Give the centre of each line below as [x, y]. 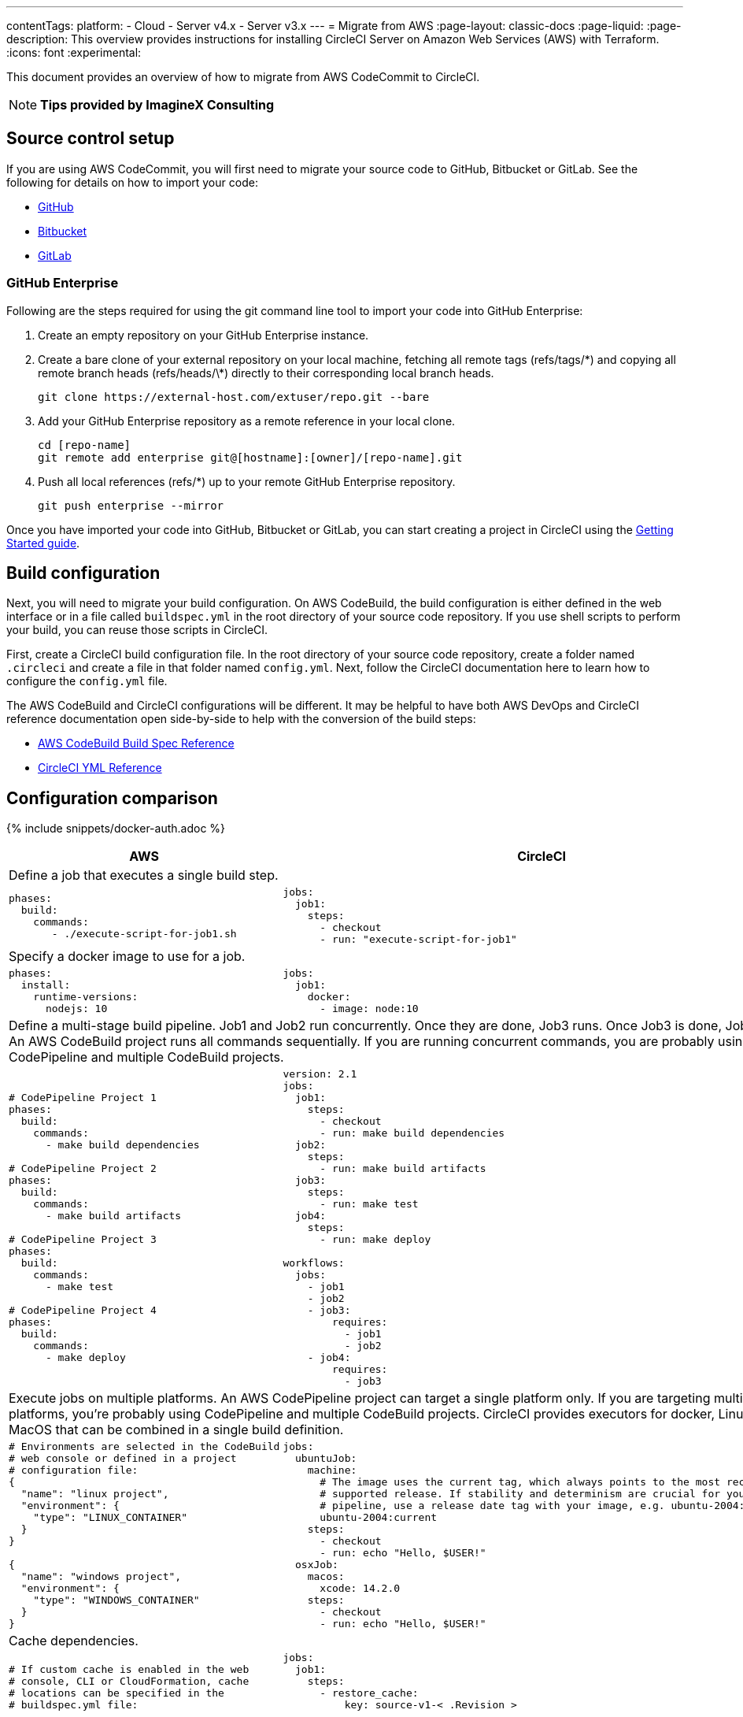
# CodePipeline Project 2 [83, 1169]
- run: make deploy [375, 1240]
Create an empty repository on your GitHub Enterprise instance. [203, 335]
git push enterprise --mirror [131, 505]
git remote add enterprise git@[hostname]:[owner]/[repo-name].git [250, 457]
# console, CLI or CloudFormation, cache [129, 1682]
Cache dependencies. [74, 1641]
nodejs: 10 [76, 1009]
